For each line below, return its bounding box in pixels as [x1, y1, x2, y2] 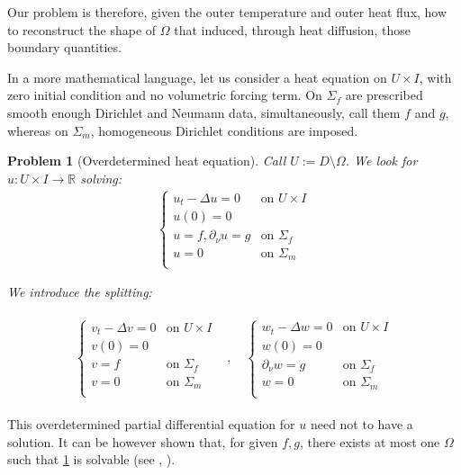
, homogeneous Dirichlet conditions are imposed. [90, 121, 358, 139]
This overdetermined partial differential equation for [7, 415, 295, 434]
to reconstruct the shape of [7, 20, 157, 39]
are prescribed [345, 85, 423, 104]
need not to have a [310, 415, 413, 434]
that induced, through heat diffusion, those [174, 20, 411, 39]
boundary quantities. [7, 38, 122, 57]
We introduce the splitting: [7, 282, 152, 301]
